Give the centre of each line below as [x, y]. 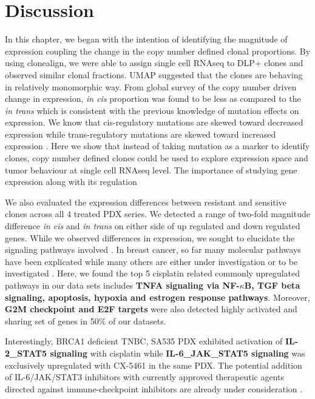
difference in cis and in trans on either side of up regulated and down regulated [153, 226]
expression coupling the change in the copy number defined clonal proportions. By [158, 51]
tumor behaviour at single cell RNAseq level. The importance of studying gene [151, 169]
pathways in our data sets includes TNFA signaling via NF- [122, 285]
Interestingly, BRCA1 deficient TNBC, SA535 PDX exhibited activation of [144, 341]
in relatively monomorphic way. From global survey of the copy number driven [151, 86]
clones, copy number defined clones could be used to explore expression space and [157, 158]
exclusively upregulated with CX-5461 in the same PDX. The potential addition [154, 365]
